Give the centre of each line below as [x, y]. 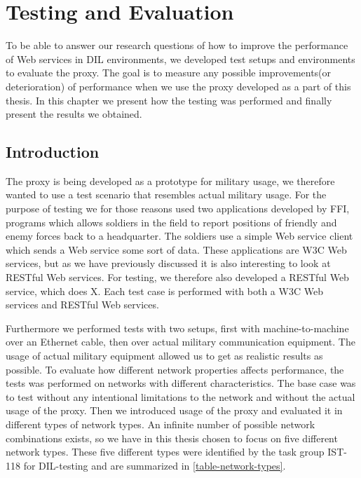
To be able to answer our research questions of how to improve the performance [177, 45]
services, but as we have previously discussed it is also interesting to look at [168, 263]
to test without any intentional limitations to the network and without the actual [180, 396]
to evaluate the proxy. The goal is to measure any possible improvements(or [169, 73]
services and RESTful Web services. [82, 305]
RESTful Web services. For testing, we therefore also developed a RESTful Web [177, 277]
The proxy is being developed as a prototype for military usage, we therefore [170, 180]
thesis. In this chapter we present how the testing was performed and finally [169, 100]
